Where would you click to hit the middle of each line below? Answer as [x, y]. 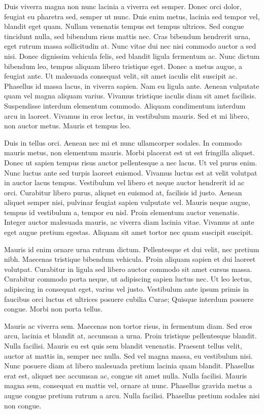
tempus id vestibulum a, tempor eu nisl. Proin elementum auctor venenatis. [122, 212]
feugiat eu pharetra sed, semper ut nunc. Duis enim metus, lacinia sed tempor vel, [132, 16]
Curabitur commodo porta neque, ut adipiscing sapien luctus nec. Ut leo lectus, [128, 279]
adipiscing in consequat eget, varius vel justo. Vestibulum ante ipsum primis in [127, 289]
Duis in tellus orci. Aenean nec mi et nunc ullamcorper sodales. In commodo [123, 142]
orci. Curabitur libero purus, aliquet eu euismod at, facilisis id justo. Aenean [123, 192]
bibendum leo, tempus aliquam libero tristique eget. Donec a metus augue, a [123, 66]
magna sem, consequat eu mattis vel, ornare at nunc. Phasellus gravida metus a [128, 385]
